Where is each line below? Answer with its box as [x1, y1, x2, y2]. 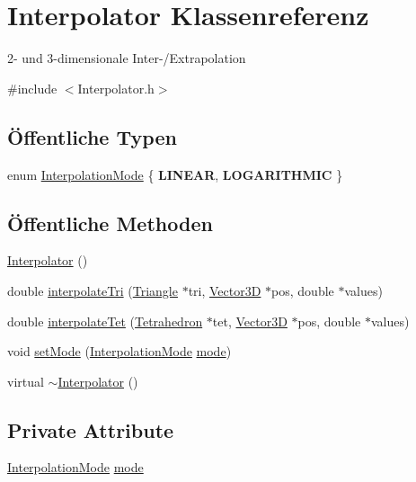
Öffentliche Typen [7, 122, 177, 150]
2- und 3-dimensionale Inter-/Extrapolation [7, 49, 246, 67]
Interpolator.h [77, 78, 155, 97]
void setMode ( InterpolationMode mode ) [7, 342, 232, 361]
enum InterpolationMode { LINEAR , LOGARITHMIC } [7, 165, 343, 183]
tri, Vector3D [188, 281, 261, 299]
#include [7, 78, 58, 97]
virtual [7, 371, 44, 390]
